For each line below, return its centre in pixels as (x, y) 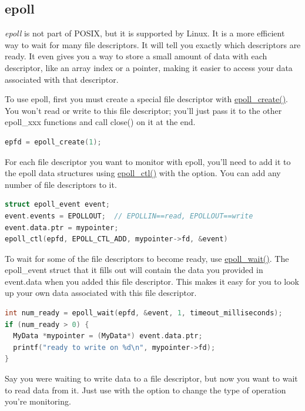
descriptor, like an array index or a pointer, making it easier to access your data (149, 67)
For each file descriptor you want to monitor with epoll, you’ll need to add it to (148, 161)
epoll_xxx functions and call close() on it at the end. (100, 122)
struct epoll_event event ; (57, 205)
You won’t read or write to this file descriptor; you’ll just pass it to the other (143, 110)
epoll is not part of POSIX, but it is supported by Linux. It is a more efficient (145, 33)
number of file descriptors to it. (61, 184)
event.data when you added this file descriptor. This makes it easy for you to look (152, 281)
